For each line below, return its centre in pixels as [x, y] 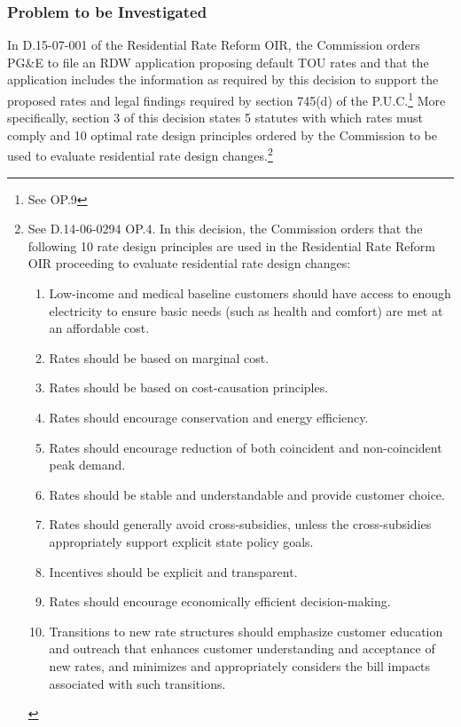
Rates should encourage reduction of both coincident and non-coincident [246, 447]
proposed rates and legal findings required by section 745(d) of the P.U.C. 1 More [227, 99]
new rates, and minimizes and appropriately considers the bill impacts [240, 665]
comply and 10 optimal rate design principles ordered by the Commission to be [223, 134]
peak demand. [87, 465]
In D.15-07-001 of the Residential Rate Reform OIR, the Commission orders [214, 45]
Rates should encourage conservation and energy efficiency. [209, 418]
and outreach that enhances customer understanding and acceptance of [242, 648]
